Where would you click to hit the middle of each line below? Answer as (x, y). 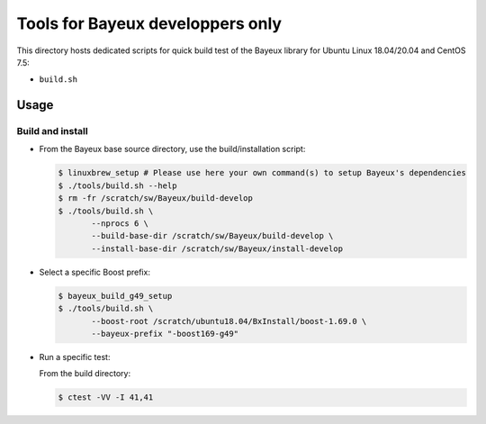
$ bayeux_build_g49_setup (115, 296)
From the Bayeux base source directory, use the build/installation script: (172, 149)
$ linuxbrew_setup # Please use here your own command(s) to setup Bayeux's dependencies (262, 173)
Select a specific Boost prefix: (94, 272)
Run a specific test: (75, 356)
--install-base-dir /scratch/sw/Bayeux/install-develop (217, 248)
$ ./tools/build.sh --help (117, 185)
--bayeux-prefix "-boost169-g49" (165, 334)
